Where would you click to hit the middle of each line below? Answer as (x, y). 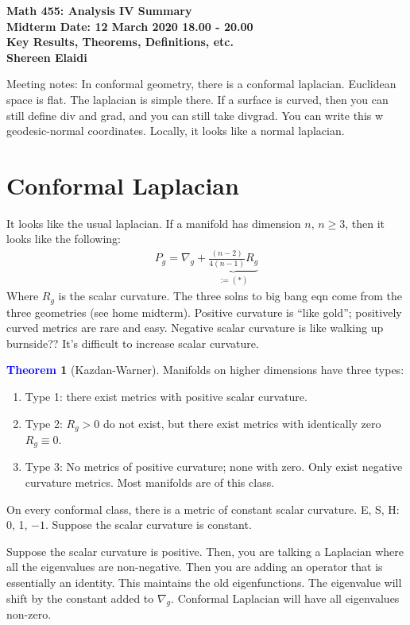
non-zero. (29, 614)
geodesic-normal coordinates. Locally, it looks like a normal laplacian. (176, 131)
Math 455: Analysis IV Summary (99, 10)
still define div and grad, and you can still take (120, 115)
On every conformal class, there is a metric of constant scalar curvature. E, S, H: (203, 509)
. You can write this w (329, 115)
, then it (365, 223)
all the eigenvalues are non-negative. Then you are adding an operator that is (195, 567)
